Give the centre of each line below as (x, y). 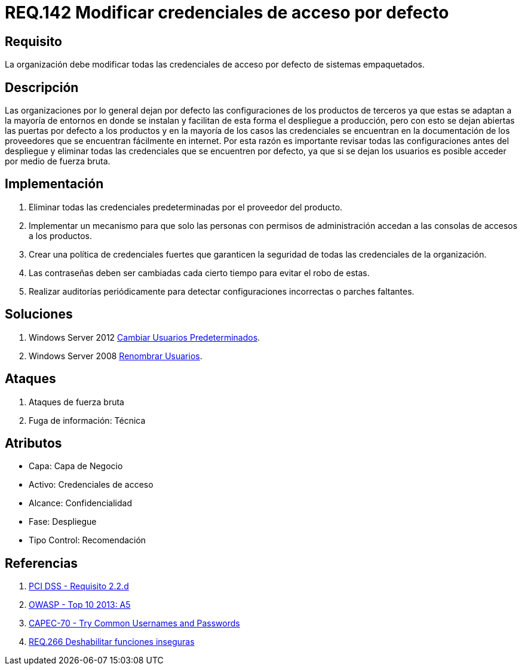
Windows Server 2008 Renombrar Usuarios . (116, 356)
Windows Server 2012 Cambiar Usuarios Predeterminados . (145, 337)
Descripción (42, 87)
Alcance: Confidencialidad (80, 503)
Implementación (54, 184)
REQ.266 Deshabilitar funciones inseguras (112, 642)
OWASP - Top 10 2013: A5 (80, 605)
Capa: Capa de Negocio (76, 466)
